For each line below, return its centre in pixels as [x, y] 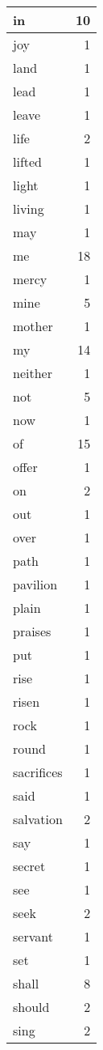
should [31, 1007]
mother [33, 326]
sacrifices [38, 772]
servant [33, 936]
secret [29, 866]
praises [32, 631]
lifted [28, 162]
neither [33, 373]
